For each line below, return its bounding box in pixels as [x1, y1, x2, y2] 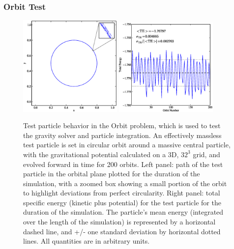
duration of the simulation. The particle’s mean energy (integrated [23, 207, 224, 217]
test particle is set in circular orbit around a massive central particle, [23, 139, 231, 150]
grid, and [193, 149, 220, 159]
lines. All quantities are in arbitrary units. [23, 236, 150, 246]
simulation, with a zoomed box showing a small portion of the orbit [23, 178, 227, 188]
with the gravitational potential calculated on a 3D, [23, 149, 179, 159]
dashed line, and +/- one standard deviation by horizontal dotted [23, 226, 221, 236]
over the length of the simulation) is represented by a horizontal [23, 217, 216, 227]
